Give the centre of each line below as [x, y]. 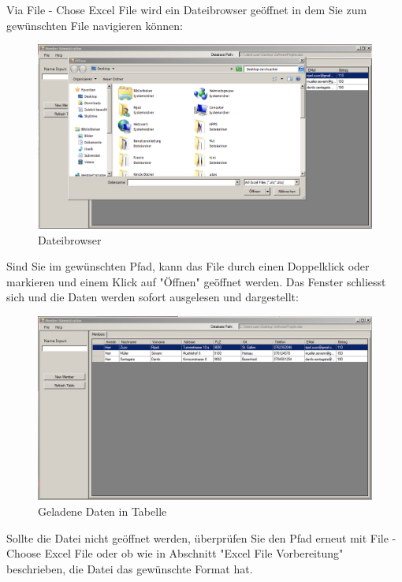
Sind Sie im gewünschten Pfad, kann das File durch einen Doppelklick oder [188, 266]
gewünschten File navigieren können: [95, 25]
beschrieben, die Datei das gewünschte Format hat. [130, 568]
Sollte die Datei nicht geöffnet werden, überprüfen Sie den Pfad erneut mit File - [201, 537]
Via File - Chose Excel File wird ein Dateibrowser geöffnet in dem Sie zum [187, 9]
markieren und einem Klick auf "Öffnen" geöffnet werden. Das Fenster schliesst [196, 281]
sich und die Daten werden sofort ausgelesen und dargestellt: [153, 297]
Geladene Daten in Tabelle [102, 511]
